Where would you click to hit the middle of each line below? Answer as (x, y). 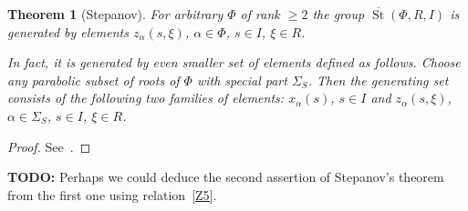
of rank (260, 14)
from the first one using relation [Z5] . (112, 194)
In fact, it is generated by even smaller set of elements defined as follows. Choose (234, 62)
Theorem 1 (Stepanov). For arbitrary (115, 14)
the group (338, 14)
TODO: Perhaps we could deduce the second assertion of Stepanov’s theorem (226, 177)
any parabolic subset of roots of (94, 80)
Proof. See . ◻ (49, 146)
